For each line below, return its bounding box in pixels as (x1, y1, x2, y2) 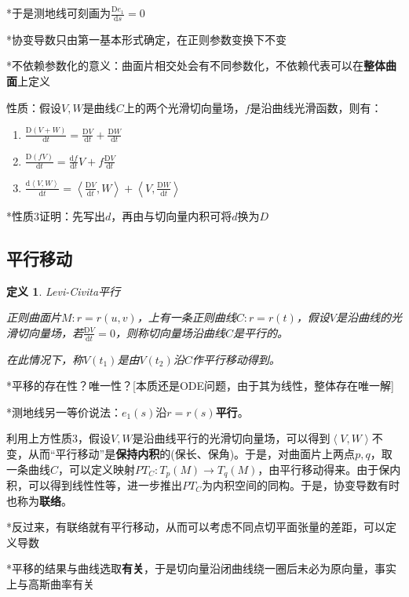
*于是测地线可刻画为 (6, 5, 111, 20)
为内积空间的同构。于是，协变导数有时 (201, 477, 400, 493)
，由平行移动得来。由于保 (257, 460, 390, 477)
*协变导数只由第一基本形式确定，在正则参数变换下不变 (6, 31, 287, 47)
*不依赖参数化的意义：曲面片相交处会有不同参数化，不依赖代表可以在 (6, 57, 363, 74)
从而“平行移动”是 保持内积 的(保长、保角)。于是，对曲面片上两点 (27, 445, 356, 461)
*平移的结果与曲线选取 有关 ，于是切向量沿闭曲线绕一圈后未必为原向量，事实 (6, 560, 396, 577)
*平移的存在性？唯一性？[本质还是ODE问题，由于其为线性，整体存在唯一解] (6, 377, 394, 394)
